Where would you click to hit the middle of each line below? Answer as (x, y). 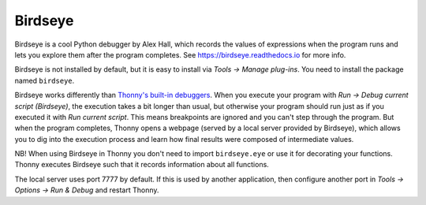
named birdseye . (45, 80)
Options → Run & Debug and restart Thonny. (87, 190)
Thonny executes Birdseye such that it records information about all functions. (142, 165)
